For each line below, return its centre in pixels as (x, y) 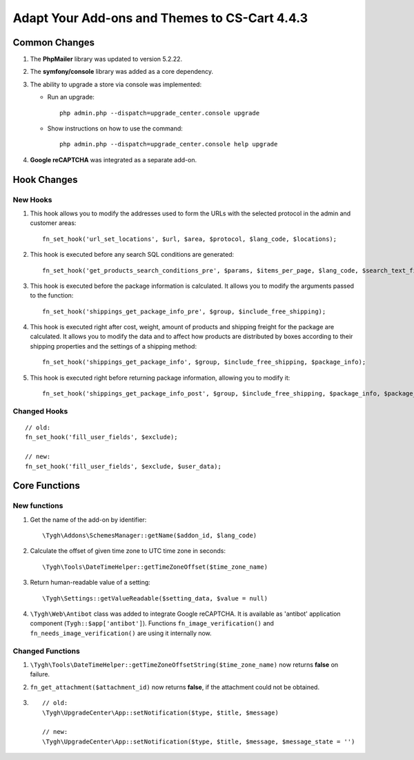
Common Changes (54, 42)
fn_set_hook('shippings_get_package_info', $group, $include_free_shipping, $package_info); (204, 362)
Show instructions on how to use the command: (115, 128)
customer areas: (53, 223)
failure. (40, 674)
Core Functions (47, 486)
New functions (38, 506)
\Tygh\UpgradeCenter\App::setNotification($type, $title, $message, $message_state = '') (199, 741)
